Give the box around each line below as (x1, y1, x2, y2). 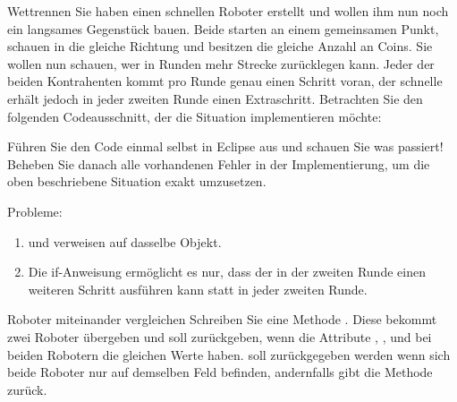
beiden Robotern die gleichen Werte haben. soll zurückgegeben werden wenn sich (7, 345, 451, 364)
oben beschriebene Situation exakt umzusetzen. (7, 172, 267, 191)
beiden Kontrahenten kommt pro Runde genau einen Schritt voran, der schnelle (7, 72, 443, 90)
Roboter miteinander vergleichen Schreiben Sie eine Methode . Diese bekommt (7, 310, 437, 329)
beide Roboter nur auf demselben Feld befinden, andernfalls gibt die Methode (7, 363, 433, 381)
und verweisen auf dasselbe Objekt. (28, 232, 222, 251)
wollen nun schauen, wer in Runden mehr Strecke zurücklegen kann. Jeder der (7, 54, 435, 73)
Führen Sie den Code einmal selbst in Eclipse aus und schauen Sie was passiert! (7, 137, 444, 156)
